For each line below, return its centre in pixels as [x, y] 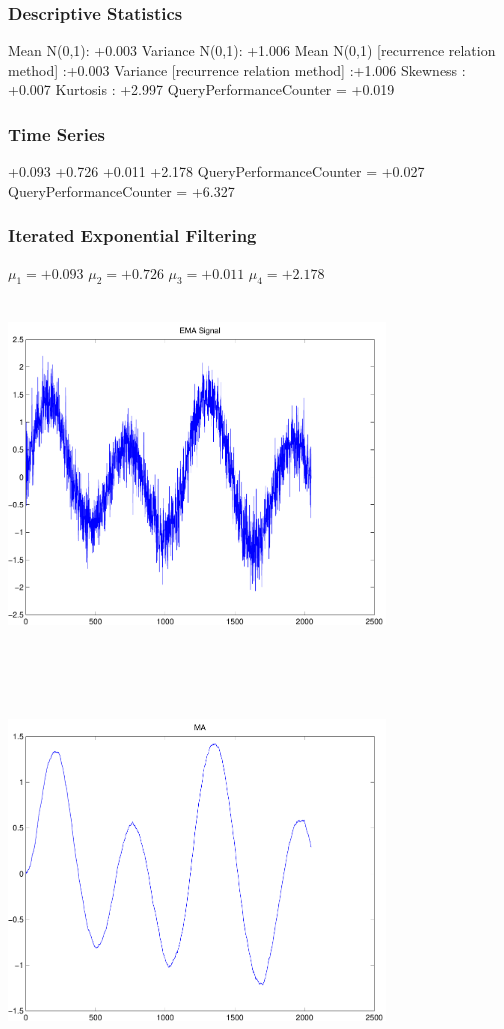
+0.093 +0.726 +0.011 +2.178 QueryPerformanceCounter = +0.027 [216, 171]
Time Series [56, 133]
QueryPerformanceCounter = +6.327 [121, 190]
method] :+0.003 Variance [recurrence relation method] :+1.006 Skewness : [237, 69]
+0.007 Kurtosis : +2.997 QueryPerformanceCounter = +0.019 [201, 89]
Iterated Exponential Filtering [132, 235]
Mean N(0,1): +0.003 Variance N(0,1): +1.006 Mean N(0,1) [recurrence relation [252, 50]
